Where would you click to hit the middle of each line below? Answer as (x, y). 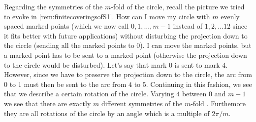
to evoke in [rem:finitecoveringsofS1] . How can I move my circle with (107, 16)
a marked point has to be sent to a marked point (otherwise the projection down (126, 55)
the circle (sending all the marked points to (69, 45)
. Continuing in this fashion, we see (199, 84)
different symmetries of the (142, 103)
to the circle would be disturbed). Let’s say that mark (85, 64)
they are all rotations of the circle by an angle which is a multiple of (107, 113)
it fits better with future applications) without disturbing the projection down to (126, 35)
